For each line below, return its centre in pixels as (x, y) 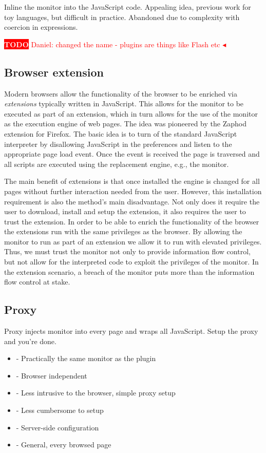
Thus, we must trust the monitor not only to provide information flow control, (127, 251)
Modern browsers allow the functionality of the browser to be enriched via (121, 93)
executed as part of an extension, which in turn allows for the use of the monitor (131, 113)
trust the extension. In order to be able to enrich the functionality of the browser (132, 221)
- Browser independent (52, 375)
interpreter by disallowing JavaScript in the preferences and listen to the (118, 144)
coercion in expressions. (41, 27)
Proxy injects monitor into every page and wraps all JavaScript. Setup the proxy (131, 331)
